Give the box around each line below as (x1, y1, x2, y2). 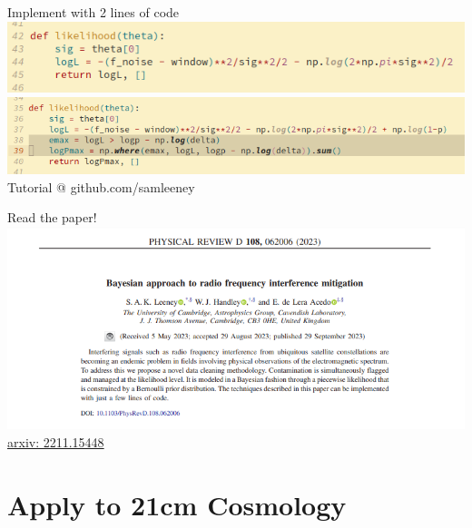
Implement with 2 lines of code (7, 3, 180, 21)
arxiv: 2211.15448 (7, 432, 104, 451)
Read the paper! (7, 208, 97, 227)
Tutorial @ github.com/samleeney (7, 177, 195, 196)
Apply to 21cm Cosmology (7, 485, 347, 523)
